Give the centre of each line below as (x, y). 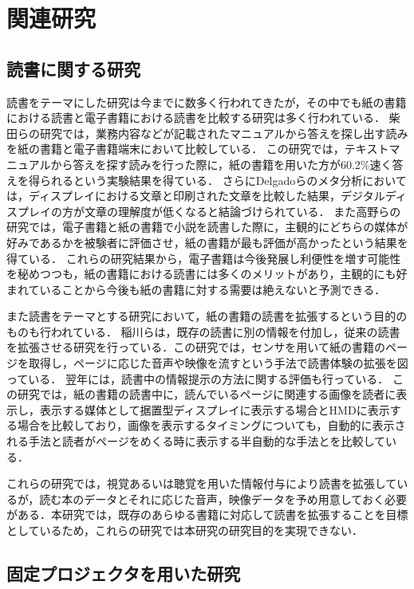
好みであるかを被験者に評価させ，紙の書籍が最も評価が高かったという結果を (207, 242)
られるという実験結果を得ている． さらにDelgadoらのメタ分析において (223, 180)
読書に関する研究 (73, 68)
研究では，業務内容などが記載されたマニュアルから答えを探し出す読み (224, 133)
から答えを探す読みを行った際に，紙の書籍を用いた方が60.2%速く (221, 164)
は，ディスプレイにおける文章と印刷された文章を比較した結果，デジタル (196, 196)
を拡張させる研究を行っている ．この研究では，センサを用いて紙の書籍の (196, 347)
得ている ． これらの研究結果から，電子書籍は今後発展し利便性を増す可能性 (204, 258)
